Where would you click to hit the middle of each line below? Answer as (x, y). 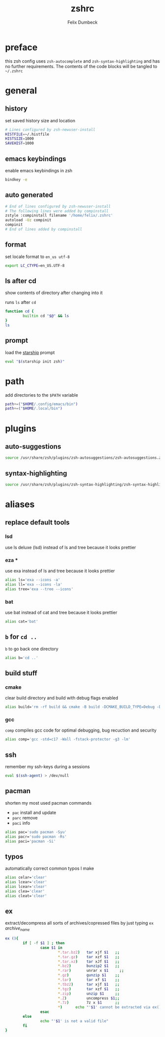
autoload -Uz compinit (28, 220)
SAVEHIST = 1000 (20, 144)
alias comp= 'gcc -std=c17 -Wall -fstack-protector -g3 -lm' (68, 740)
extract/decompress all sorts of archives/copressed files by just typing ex (79, 923)
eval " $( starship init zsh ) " (35, 361)
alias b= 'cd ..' (22, 658)
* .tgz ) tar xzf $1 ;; (89, 989)
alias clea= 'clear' (25, 891)
